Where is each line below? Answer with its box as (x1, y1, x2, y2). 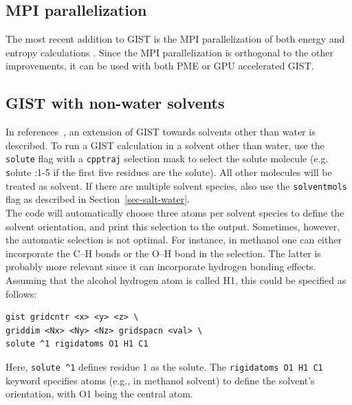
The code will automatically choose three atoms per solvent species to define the (5, 205, 344, 219)
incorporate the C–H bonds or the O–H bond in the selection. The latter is (5, 245, 321, 260)
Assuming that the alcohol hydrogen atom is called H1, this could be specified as (5, 272, 346, 287)
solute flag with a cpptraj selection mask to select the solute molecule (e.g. (5, 151, 329, 166)
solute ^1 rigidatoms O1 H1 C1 (5, 339, 148, 349)
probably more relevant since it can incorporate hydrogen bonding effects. (5, 259, 316, 274)
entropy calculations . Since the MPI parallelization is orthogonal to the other (5, 45, 333, 59)
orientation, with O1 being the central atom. (5, 386, 193, 401)
